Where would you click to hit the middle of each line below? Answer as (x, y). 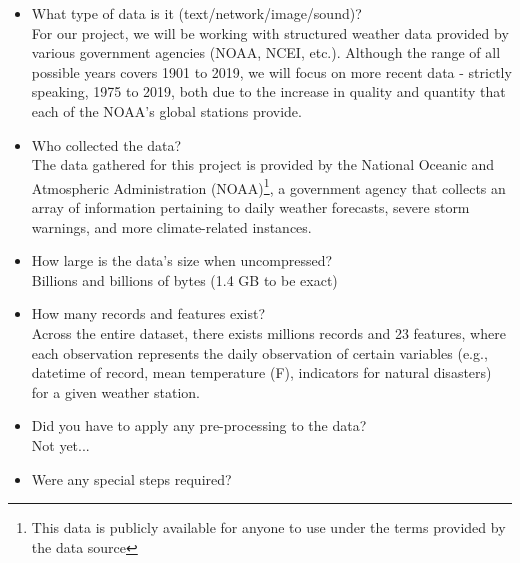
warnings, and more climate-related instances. (171, 226)
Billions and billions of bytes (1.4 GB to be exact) (184, 279)
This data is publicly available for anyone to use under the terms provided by (268, 527)
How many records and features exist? (148, 313)
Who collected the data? (106, 144)
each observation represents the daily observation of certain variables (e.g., (259, 352)
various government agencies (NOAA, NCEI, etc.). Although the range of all (266, 52)
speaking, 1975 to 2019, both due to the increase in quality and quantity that (268, 91)
